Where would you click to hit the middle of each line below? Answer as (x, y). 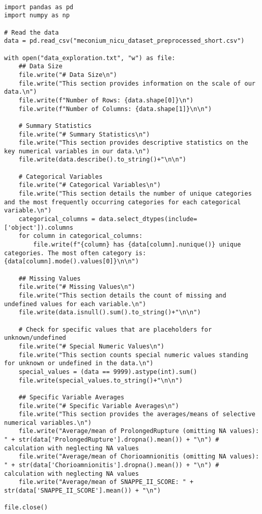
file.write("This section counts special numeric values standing (133, 355)
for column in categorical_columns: (81, 236)
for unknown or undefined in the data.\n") (79, 363)
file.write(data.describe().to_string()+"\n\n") (102, 160)
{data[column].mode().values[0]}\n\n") (71, 262)
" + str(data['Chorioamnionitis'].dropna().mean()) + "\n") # (112, 465)
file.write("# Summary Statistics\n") (84, 134)
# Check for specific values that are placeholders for (115, 329)
